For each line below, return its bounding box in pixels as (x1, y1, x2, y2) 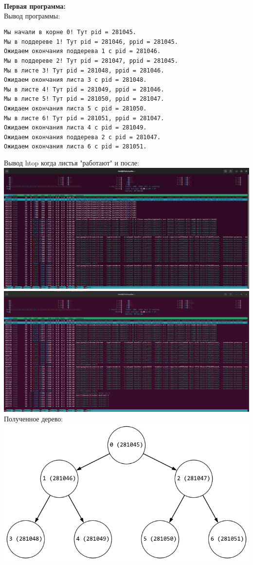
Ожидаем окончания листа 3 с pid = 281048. (4, 76, 147, 84)
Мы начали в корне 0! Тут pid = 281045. (4, 29, 137, 36)
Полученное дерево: (4, 413, 63, 423)
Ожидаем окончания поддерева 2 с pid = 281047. (4, 133, 161, 141)
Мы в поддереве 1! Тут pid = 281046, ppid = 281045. (4, 38, 178, 45)
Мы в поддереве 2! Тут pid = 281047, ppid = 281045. (4, 57, 178, 64)
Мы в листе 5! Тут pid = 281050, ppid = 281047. (4, 95, 164, 103)
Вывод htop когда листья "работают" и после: (4, 157, 139, 167)
